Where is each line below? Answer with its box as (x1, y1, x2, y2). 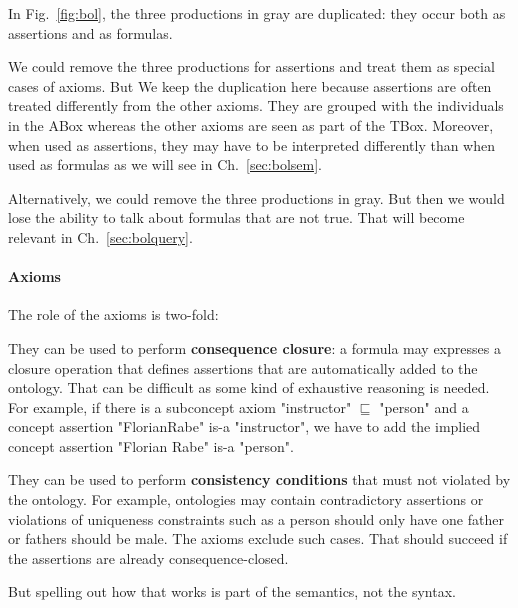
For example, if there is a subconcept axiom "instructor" (8, 396, 352, 417)
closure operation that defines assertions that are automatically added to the (8, 357, 478, 378)
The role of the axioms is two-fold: (8, 304, 219, 325)
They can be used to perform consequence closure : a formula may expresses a (8, 337, 501, 358)
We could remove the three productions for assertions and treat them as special (8, 56, 495, 77)
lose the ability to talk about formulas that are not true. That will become (8, 207, 465, 228)
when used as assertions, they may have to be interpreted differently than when (8, 134, 496, 155)
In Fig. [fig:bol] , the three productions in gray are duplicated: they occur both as (8, 3, 506, 23)
